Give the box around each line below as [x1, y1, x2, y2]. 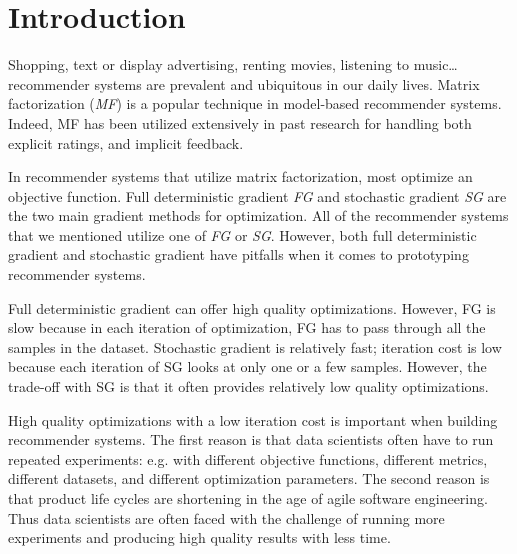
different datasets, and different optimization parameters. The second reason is [8, 468, 490, 489]
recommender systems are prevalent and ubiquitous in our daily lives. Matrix [8, 73, 480, 94]
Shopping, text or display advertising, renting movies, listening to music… [8, 54, 458, 75]
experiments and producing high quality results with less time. [8, 527, 391, 548]
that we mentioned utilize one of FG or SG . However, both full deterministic [8, 224, 477, 245]
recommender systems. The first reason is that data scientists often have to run [8, 429, 494, 450]
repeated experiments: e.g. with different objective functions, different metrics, [8, 448, 488, 469]
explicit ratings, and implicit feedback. [8, 132, 244, 153]
